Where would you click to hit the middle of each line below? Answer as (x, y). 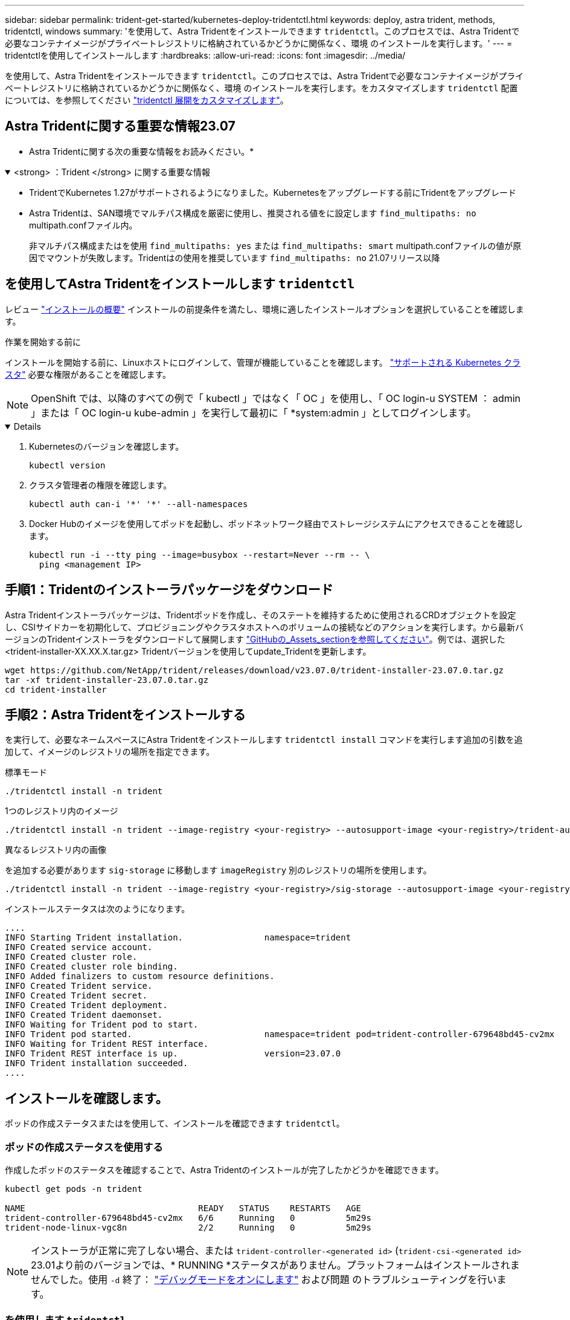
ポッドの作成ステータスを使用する (84, 1147)
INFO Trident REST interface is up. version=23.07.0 (173, 1054)
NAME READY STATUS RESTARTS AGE (183, 1208)
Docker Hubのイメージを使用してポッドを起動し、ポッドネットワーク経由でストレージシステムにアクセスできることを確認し (276, 523)
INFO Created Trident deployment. (86, 1005)
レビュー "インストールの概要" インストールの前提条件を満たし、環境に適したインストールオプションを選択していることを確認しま (264, 309)
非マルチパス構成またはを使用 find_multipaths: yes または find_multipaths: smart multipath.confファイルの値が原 (275, 245)
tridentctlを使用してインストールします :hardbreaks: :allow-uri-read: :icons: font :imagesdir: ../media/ (205, 55)
